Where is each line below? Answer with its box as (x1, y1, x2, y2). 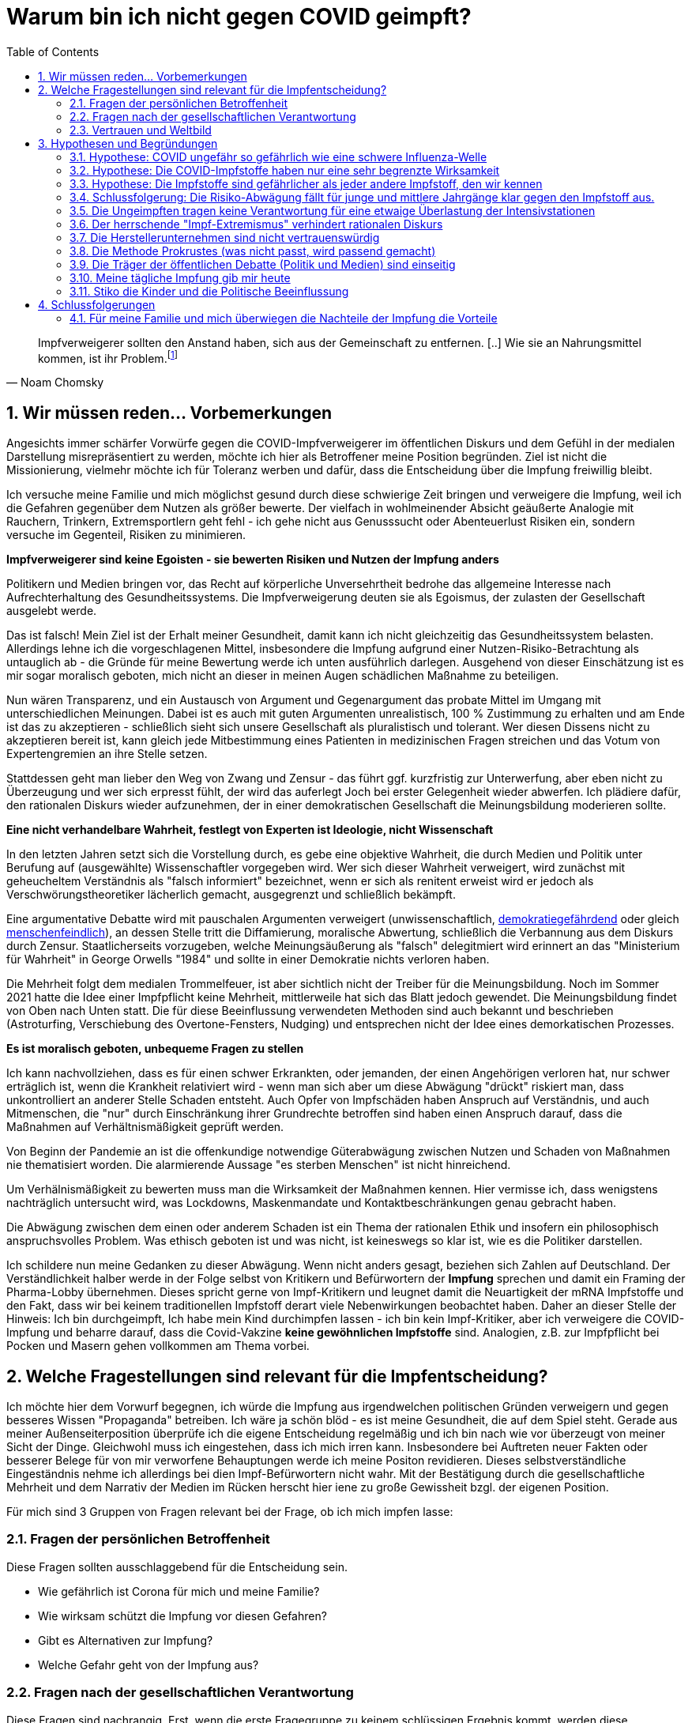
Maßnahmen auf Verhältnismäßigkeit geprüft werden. (6, 1120, 284, 1134)
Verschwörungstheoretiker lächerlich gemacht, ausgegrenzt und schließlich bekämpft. (6, 888, 456, 902)
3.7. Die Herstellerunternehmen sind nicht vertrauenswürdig (70, 230, 380, 244)
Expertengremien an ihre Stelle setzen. (6, 747, 208, 761)
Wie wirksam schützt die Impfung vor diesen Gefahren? (38, 1608, 327, 1623)
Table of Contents (6, 44, 100, 58)
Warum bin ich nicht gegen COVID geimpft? (6, 3, 472, 30)
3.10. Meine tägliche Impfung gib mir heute (70, 270, 291, 285)
